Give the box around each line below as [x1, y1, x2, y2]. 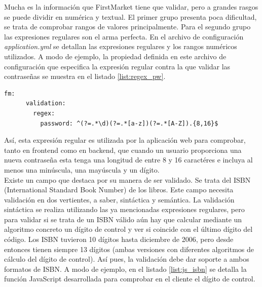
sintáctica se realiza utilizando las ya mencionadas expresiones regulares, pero [4, 204, 245, 215]
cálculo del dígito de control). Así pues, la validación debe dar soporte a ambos [4, 254, 249, 264]
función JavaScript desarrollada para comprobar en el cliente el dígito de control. [4, 273, 255, 284]
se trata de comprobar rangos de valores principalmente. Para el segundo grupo [4, 21, 251, 32]
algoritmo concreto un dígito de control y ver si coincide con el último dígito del [4, 224, 253, 234]
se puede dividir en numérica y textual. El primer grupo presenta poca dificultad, [4, 11, 257, 22]
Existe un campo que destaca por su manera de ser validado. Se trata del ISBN [4, 174, 251, 185]
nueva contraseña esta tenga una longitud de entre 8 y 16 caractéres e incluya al [4, 154, 253, 165]
